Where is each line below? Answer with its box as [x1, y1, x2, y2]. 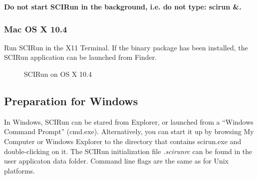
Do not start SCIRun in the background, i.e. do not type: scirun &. [4, 1, 242, 11]
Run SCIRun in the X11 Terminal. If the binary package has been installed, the [4, 42, 248, 52]
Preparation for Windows [4, 93, 138, 108]
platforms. [4, 165, 35, 176]
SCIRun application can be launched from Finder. [4, 52, 157, 62]
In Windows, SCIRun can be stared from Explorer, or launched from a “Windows [4, 116, 254, 127]
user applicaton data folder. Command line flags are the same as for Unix [4, 156, 229, 166]
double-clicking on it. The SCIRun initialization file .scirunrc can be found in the [4, 146, 253, 156]
